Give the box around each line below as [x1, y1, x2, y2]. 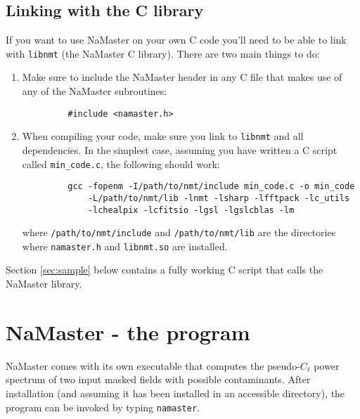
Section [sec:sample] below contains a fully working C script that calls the [6, 262, 323, 277]
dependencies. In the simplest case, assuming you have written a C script [22, 142, 337, 157]
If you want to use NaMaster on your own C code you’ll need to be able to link [6, 32, 347, 47]
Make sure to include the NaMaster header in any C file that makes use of [22, 70, 342, 84]
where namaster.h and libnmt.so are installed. [22, 238, 228, 253]
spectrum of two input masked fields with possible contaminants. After [6, 372, 311, 387]
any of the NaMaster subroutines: [22, 84, 167, 98]
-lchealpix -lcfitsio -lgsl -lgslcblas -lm [87, 205, 295, 215]
